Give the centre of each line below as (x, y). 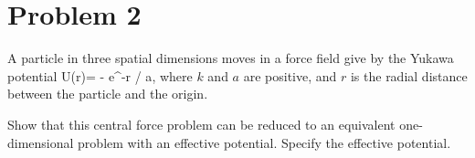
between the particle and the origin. (108, 94)
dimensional (41, 142)
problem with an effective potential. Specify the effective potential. (264, 142)
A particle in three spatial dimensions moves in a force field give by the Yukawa (231, 58)
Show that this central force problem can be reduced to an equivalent (201, 124)
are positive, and (290, 75)
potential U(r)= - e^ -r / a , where (100, 75)
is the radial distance (409, 75)
